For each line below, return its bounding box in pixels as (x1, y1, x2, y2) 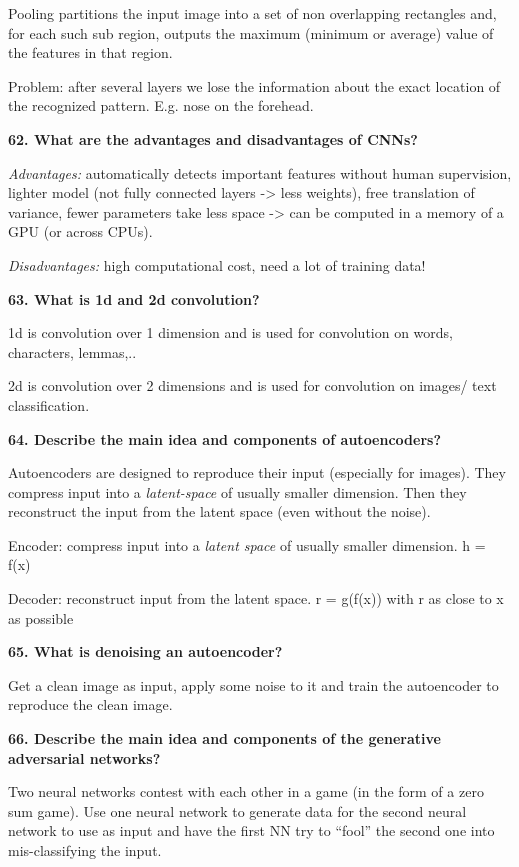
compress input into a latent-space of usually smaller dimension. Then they (8, 481, 467, 502)
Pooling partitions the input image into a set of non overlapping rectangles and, (8, 3, 497, 23)
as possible (8, 607, 74, 628)
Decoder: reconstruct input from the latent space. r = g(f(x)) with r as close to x (8, 588, 504, 609)
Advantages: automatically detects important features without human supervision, (8, 162, 512, 183)
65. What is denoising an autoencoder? (8, 641, 283, 662)
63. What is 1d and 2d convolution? (8, 288, 260, 309)
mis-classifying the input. (8, 840, 162, 860)
